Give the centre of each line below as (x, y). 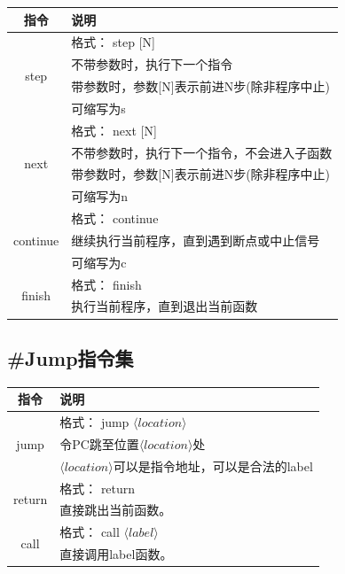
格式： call (90, 532)
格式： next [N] (114, 130)
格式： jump (94, 422)
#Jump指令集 (71, 357)
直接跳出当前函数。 (116, 510)
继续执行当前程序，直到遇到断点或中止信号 (196, 240)
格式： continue (115, 218)
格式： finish (106, 284)
